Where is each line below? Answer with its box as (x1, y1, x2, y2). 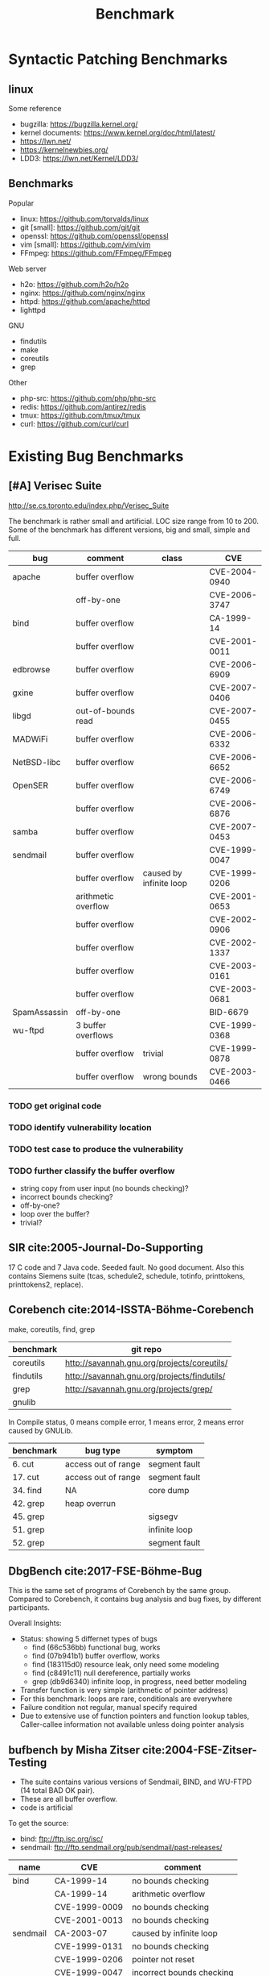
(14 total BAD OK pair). (19, 1786, 95, 1795)
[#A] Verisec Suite (8, 479, 102, 493)
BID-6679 (208, 1006, 249, 1017)
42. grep (12, 1497, 46, 1508)
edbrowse (12, 664, 51, 675)
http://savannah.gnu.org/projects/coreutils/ (64, 1357, 228, 1368)
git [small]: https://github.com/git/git (19, 223, 141, 232)
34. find (12, 1484, 43, 1496)
